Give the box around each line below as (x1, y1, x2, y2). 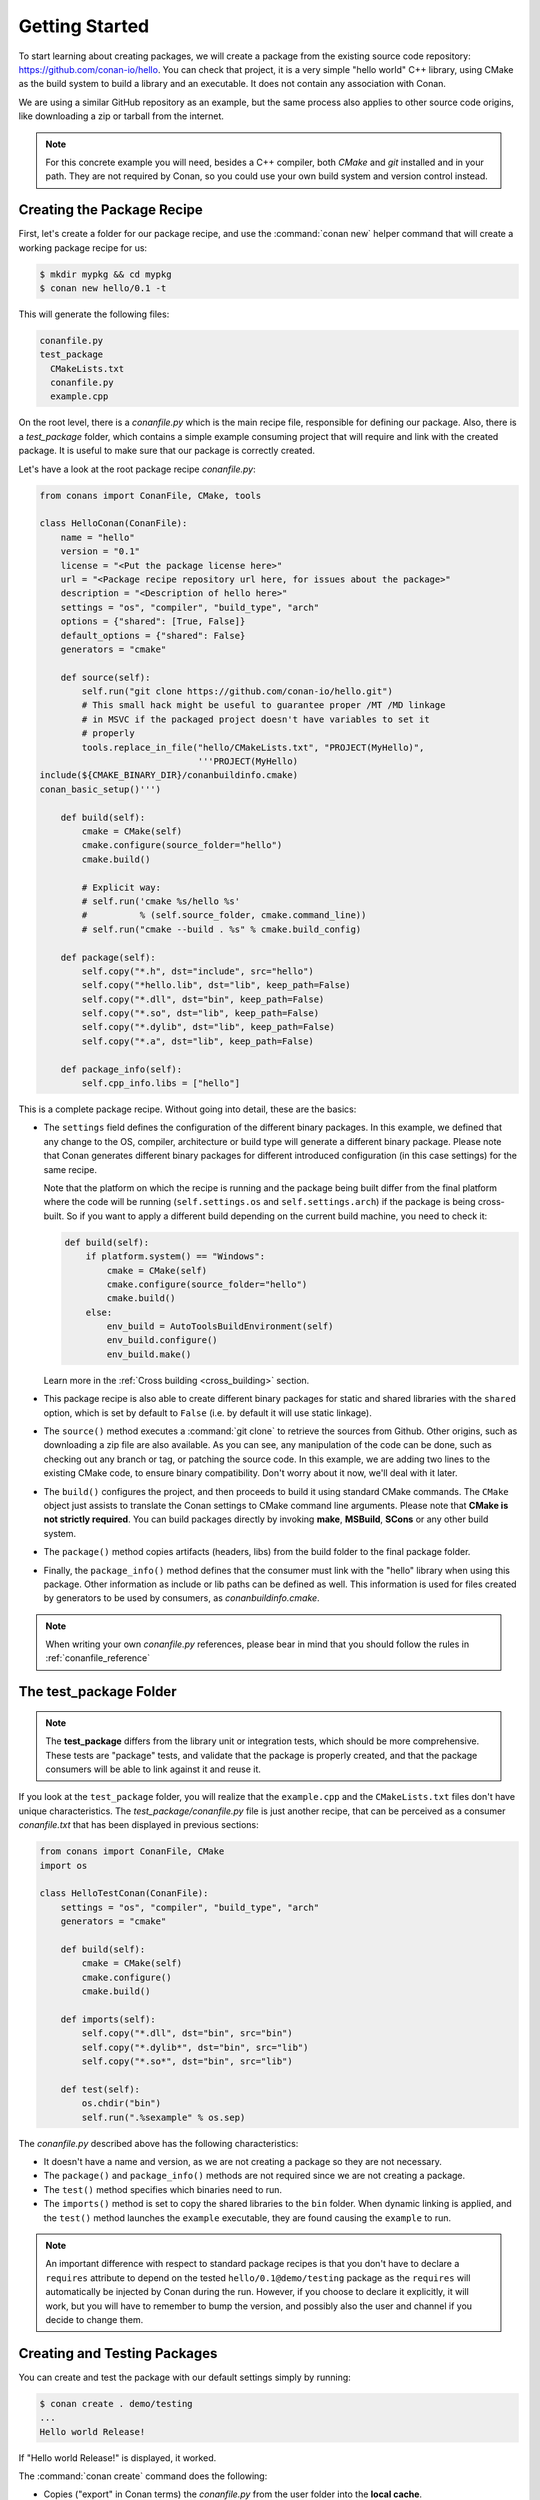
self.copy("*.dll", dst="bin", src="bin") (81, 2028, 294, 2039)
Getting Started (18, 15, 150, 37)
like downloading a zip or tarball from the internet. (18, 110, 225, 122)
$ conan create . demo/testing (39, 2398, 194, 2409)
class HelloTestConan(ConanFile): (39, 1888, 209, 1899)
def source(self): (60, 671, 151, 683)
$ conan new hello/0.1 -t (39, 282, 167, 294)
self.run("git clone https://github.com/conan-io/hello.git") (81, 686, 394, 697)
